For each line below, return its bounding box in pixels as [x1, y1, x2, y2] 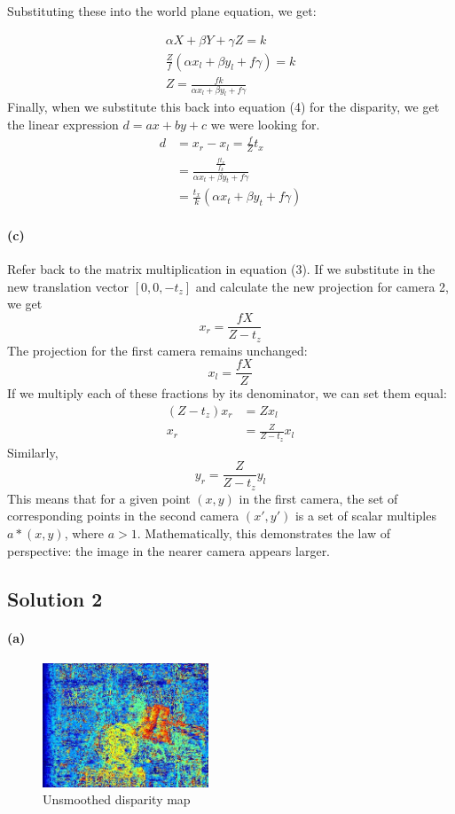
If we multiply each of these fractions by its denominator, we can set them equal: [7, 384, 447, 403]
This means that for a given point [7, 489, 191, 507]
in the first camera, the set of [239, 489, 398, 507]
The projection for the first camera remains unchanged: [7, 340, 308, 359]
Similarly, [7, 442, 59, 461]
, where [64, 523, 105, 542]
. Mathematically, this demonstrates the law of [137, 523, 391, 542]
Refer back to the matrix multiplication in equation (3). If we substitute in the [7, 260, 435, 278]
